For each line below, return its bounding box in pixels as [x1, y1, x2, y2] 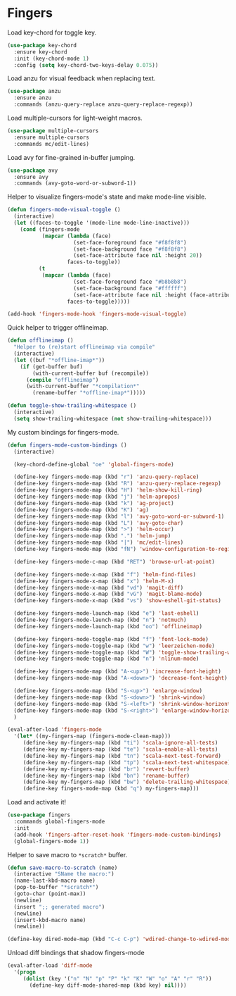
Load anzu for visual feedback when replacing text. [7, 74, 156, 82]
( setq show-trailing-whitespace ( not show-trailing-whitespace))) [13, 415, 212, 422]
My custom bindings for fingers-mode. [7, 428, 119, 436]
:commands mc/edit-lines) [13, 140, 90, 147]
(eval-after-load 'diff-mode [7, 962, 93, 969]
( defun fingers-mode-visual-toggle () [7, 206, 121, 213]
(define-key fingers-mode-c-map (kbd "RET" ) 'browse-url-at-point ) [13, 558, 216, 565]
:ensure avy [13, 173, 49, 180]
